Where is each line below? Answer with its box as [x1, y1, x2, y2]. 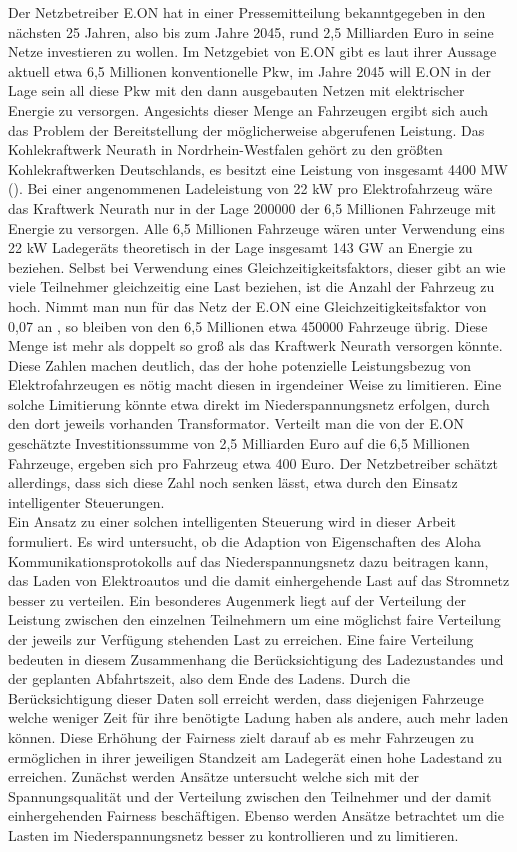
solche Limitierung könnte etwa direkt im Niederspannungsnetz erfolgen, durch [8, 393, 490, 414]
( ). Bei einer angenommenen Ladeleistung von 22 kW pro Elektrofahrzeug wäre [8, 178, 493, 199]
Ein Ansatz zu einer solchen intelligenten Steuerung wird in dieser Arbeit [8, 511, 456, 532]
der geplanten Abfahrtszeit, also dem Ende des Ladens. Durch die [8, 668, 410, 689]
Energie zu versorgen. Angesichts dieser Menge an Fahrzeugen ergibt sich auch [8, 99, 489, 120]
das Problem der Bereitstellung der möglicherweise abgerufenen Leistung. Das [8, 119, 485, 140]
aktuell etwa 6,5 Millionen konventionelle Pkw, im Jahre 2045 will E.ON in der [8, 60, 491, 81]
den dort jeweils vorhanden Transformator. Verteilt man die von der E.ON [8, 413, 465, 434]
